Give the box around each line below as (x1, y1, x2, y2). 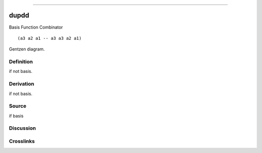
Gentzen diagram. (9, 46, 45, 52)
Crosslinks (9, 138, 35, 145)
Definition (9, 58, 33, 65)
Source (9, 102, 27, 109)
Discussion (9, 125, 36, 132)
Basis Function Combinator (9, 24, 63, 30)
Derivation (9, 81, 34, 87)
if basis (9, 113, 24, 119)
